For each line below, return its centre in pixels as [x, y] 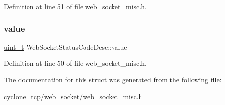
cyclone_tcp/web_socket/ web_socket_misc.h [73, 96]
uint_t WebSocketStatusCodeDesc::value [66, 46]
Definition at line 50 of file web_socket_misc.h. [75, 63]
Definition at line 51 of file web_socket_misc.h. [75, 6]
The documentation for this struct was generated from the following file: [113, 79]
